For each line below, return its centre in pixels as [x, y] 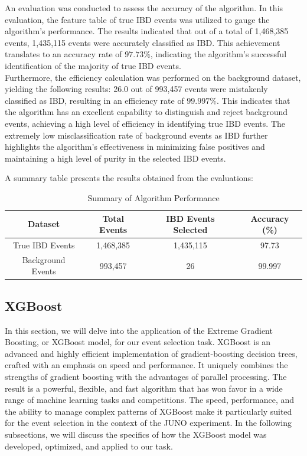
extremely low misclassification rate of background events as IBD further [136, 135]
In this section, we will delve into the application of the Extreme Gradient [139, 330]
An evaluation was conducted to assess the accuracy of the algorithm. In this [144, 8]
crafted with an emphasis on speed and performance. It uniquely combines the [146, 365]
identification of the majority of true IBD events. [93, 65]
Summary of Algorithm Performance [153, 197]
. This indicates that [253, 100]
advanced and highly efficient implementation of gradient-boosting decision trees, [151, 353]
